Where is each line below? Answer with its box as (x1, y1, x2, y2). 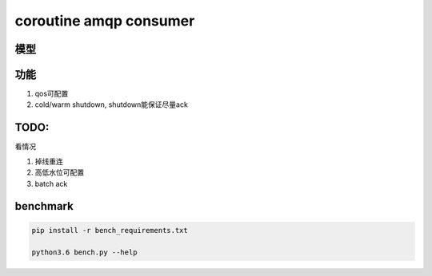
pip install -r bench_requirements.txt (31, 226, 188, 235)
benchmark (14, 199, 74, 213)
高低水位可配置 (34, 168, 84, 177)
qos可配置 (34, 89, 69, 99)
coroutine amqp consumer (14, 12, 195, 30)
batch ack (34, 179, 68, 188)
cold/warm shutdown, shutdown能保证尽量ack (34, 100, 188, 109)
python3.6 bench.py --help (31, 248, 138, 257)
